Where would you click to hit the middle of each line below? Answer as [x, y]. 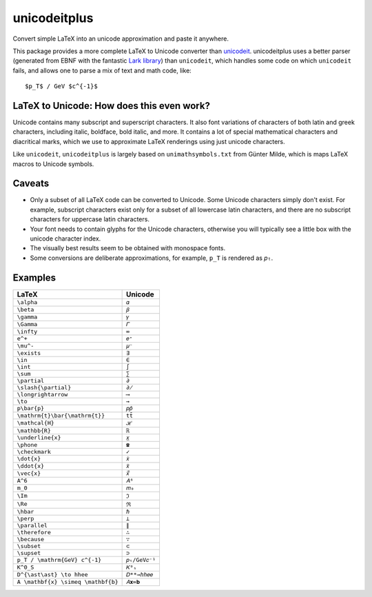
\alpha [27, 302]
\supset [29, 553]
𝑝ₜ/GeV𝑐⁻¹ [141, 559]
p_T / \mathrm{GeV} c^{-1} [59, 560]
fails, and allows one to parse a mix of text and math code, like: [102, 70]
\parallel [32, 525]
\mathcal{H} [35, 423]
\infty [27, 331]
